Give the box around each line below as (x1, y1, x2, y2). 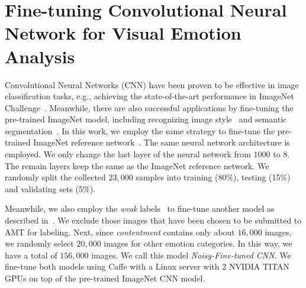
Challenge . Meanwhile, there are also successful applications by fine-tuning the (5, 101, 294, 114)
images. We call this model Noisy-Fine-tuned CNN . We (91, 248, 291, 261)
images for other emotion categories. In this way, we (104, 237, 292, 250)
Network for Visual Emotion (5, 21, 241, 45)
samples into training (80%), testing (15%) (136, 171, 291, 183)
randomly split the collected (5, 171, 106, 183)
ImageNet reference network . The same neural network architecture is (33, 136, 290, 148)
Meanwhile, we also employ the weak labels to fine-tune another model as (5, 202, 275, 215)
